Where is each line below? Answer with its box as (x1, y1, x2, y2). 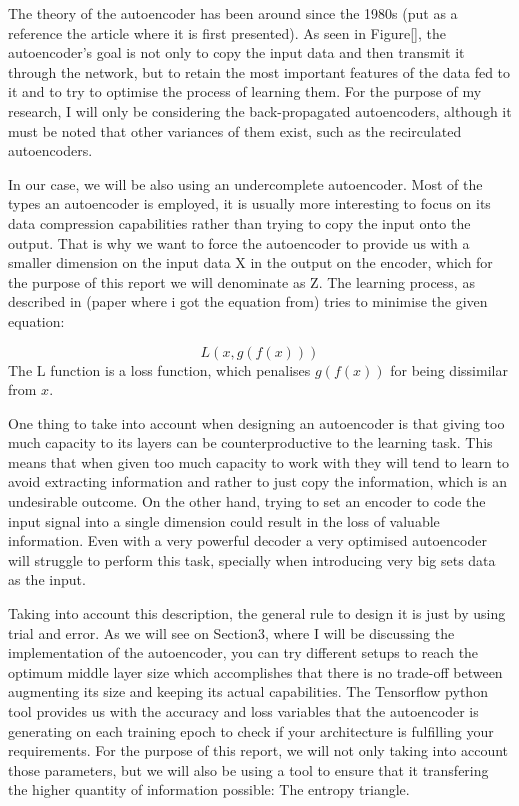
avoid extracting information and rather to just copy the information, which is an (8, 471, 507, 492)
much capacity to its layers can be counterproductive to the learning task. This (8, 432, 493, 453)
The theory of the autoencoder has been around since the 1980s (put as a (8, 3, 458, 23)
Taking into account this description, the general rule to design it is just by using (8, 603, 506, 624)
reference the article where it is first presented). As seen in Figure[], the (8, 22, 446, 43)
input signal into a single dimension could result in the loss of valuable (8, 510, 440, 531)
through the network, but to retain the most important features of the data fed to (8, 61, 511, 82)
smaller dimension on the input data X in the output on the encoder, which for (8, 252, 493, 273)
